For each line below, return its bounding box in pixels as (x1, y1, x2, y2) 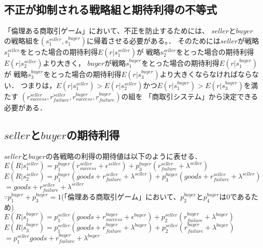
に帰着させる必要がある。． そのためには (87, 35, 220, 46)
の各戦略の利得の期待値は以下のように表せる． (46, 150, 202, 161)
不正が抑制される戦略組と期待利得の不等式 (4, 2, 217, 17)
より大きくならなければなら (160, 68, 252, 79)
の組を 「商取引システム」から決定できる (121, 91, 258, 101)
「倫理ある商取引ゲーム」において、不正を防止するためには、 (4, 25, 209, 36)
